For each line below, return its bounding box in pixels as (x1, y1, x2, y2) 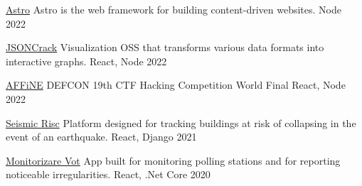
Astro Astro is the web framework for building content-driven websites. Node (6, 2, 341, 16)
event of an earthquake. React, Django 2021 (6, 129, 197, 144)
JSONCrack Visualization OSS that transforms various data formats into (6, 40, 324, 55)
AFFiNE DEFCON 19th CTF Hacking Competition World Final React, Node (6, 77, 346, 92)
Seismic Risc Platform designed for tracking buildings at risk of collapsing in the (6, 115, 356, 130)
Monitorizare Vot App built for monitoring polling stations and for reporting (6, 153, 341, 168)
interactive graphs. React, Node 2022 (6, 53, 167, 68)
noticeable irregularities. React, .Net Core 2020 (6, 167, 211, 182)
